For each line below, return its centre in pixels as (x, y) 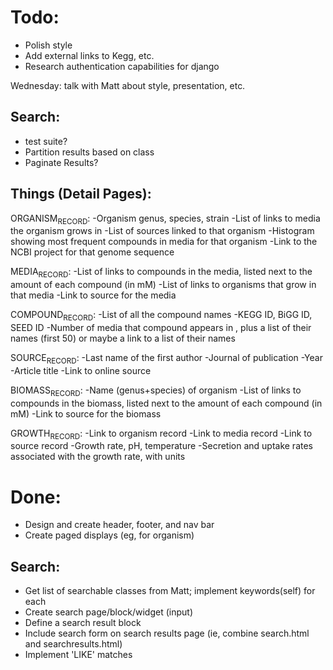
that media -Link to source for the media (93, 295)
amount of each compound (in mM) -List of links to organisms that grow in (163, 285)
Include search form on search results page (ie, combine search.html (167, 633)
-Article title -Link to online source (81, 370)
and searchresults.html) (73, 644)
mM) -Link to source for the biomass (86, 413)
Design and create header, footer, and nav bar (119, 525)
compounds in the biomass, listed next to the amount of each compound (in (166, 403)
